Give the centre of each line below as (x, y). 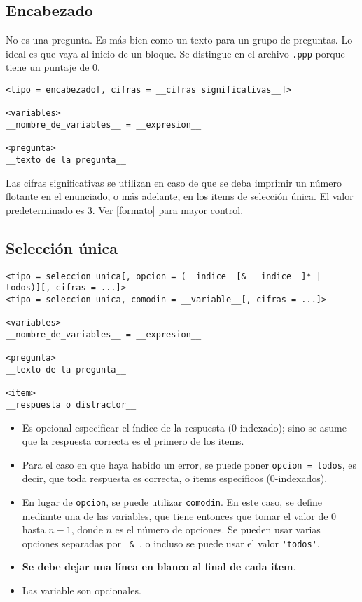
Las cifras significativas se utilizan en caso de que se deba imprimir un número (174, 182)
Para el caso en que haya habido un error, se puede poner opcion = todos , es (189, 464)
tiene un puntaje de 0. (53, 67)
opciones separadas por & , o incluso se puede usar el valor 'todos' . (171, 543)
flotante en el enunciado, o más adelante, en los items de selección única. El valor (180, 196)
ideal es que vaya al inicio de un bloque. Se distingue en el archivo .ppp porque (175, 53)
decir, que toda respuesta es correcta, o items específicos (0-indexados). (175, 478)
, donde (87, 529)
